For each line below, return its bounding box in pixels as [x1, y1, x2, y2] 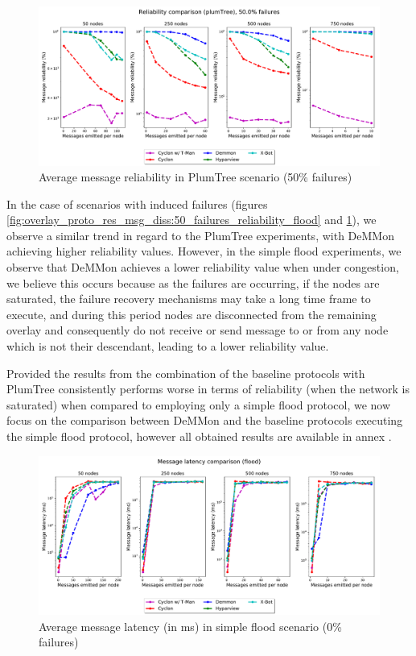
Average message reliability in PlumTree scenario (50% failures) [39, 168, 352, 185]
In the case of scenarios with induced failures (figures [6, 195, 268, 212]
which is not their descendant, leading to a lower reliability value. [6, 338, 329, 355]
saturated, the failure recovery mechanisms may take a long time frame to [6, 290, 371, 307]
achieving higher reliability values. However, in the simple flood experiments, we [6, 243, 402, 259]
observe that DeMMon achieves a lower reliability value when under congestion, [6, 259, 399, 276]
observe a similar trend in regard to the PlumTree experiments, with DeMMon [6, 226, 394, 243]
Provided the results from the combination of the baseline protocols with [6, 364, 365, 381]
